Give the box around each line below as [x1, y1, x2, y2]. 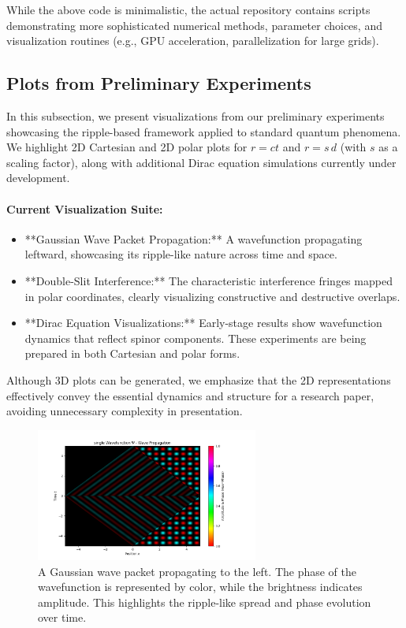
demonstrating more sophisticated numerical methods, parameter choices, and [6, 17, 382, 33]
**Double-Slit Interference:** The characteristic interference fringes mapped [24, 272, 393, 288]
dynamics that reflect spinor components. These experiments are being [24, 329, 367, 346]
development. [6, 169, 70, 186]
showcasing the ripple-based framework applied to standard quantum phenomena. [6, 123, 401, 139]
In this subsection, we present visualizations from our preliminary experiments [6, 107, 385, 124]
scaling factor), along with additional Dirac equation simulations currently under [6, 154, 397, 170]
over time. [38, 609, 87, 626]
